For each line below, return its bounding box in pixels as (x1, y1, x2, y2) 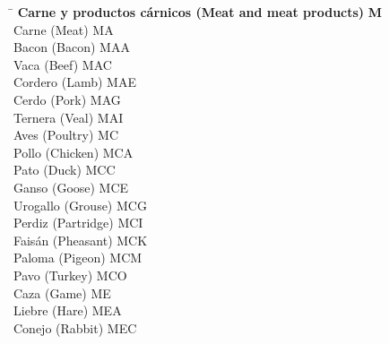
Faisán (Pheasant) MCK (13, 230, 148, 249)
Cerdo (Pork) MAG (13, 90, 121, 108)
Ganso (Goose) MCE (13, 177, 129, 196)
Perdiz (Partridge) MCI (13, 213, 143, 232)
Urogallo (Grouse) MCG (13, 195, 147, 214)
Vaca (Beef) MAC (13, 55, 112, 73)
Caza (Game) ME (13, 283, 111, 302)
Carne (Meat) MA (13, 20, 114, 39)
